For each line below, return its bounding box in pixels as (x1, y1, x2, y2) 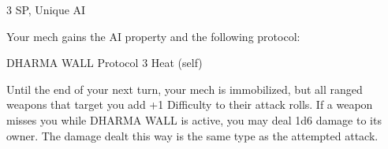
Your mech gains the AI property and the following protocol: (6, 28, 300, 44)
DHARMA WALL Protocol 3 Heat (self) (6, 54, 203, 71)
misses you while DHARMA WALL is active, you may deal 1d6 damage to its (6, 111, 382, 128)
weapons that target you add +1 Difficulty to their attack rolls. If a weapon (6, 96, 373, 113)
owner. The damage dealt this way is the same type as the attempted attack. (6, 127, 379, 143)
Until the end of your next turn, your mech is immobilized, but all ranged (6, 80, 363, 97)
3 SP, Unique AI (6, 2, 86, 17)
